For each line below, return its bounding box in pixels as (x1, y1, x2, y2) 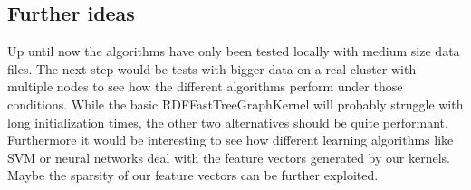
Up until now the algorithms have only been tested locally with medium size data (7, 42, 460, 61)
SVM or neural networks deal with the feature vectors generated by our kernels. (7, 147, 450, 166)
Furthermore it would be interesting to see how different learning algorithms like (7, 130, 454, 149)
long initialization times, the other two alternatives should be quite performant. (7, 112, 448, 131)
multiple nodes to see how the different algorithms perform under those (7, 77, 403, 96)
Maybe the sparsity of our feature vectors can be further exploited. (7, 166, 379, 185)
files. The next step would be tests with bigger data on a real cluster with (7, 59, 417, 78)
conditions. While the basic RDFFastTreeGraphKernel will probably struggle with (7, 94, 464, 113)
